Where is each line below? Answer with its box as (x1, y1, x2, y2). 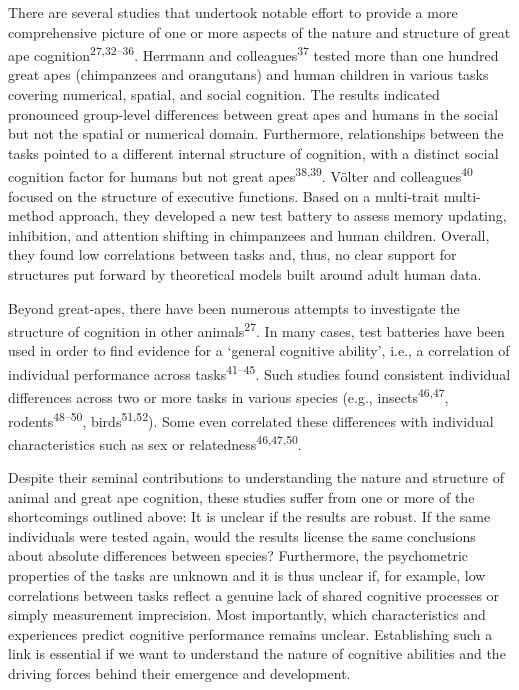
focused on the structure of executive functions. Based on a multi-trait (8, 185, 440, 206)
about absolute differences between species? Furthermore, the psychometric (8, 545, 469, 566)
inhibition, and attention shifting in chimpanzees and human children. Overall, (8, 224, 490, 245)
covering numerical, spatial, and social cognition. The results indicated (8, 84, 440, 105)
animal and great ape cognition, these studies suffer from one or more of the (8, 486, 475, 507)
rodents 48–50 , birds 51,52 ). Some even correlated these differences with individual (8, 407, 494, 431)
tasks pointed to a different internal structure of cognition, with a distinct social (8, 142, 499, 163)
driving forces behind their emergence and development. (8, 663, 351, 683)
